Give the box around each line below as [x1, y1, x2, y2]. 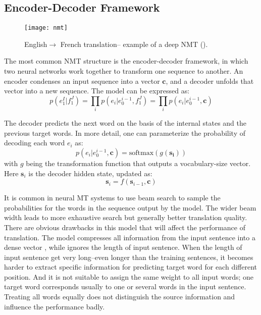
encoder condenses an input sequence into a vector [4, 75, 160, 86]
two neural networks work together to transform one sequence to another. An [4, 66, 243, 76]
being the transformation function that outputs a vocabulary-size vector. [26, 157, 251, 168]
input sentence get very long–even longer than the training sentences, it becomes [4, 251, 253, 262]
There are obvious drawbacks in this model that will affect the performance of [4, 222, 245, 232]
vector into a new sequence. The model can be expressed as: [4, 85, 190, 96]
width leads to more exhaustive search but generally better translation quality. [4, 212, 247, 223]
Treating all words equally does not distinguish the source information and [4, 291, 235, 302]
